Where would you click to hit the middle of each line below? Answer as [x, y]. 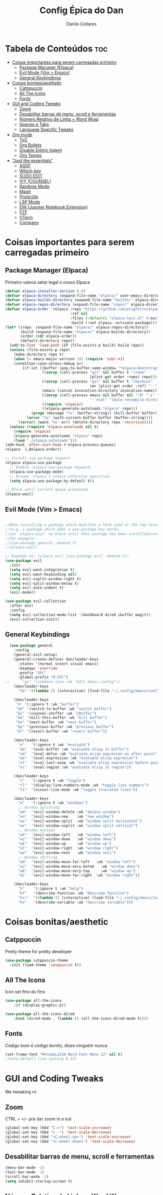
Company [29, 222]
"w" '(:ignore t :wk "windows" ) [53, 803]
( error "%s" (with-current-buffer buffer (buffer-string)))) [90, 418]
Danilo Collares [81, 24]
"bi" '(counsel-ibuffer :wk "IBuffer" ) [56, 713]
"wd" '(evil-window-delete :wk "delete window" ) [69, 812]
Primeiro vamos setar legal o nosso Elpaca [48, 282]
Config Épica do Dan [81, 10]
